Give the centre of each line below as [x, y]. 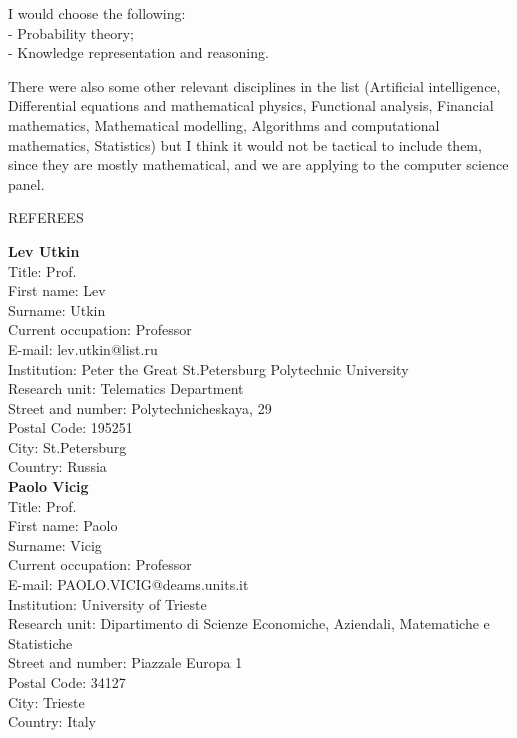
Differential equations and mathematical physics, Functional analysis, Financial [251, 105]
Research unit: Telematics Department [126, 388]
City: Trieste [46, 701]
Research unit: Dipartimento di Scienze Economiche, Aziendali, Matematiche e [249, 623]
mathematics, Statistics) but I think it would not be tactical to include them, [245, 144]
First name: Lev [57, 290]
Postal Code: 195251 [70, 427]
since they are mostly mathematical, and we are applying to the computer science [258, 164]
